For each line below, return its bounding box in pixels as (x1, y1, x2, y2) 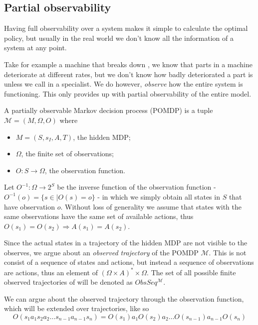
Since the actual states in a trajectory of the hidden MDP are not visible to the (4, 237, 248, 248)
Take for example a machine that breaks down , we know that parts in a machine (4, 59, 253, 69)
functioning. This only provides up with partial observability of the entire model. (4, 88, 252, 99)
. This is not (209, 247, 247, 257)
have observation (4, 201, 55, 212)
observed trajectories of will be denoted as (4, 277, 133, 287)
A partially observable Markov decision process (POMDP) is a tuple (4, 105, 213, 115)
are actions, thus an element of (4, 267, 98, 277)
